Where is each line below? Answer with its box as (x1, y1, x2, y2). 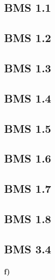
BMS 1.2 (4, 30, 51, 46)
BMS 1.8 (4, 210, 51, 226)
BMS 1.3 (4, 59, 51, 75)
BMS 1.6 (4, 150, 51, 166)
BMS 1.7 (4, 181, 51, 196)
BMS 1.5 (4, 120, 51, 136)
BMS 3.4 (4, 241, 51, 256)
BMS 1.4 (4, 90, 51, 106)
